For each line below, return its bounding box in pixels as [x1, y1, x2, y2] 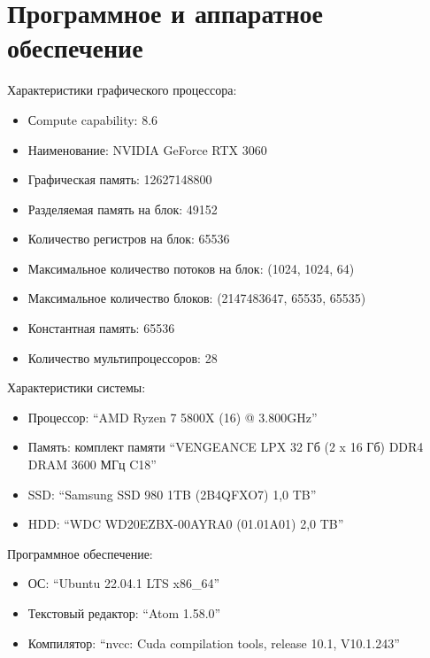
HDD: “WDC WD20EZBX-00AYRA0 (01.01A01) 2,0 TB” [27, 515, 344, 533]
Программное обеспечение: [7, 544, 153, 562]
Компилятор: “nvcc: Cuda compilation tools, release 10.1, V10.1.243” [27, 633, 400, 652]
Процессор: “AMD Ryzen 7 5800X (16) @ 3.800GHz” [27, 407, 318, 426]
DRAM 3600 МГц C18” [27, 455, 157, 474]
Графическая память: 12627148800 [27, 170, 212, 189]
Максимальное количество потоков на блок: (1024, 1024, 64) [27, 259, 355, 277]
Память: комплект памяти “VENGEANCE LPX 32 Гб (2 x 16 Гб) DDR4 [27, 437, 424, 456]
